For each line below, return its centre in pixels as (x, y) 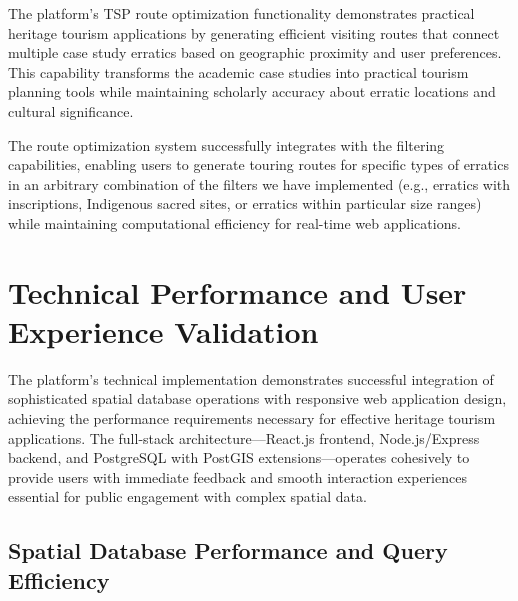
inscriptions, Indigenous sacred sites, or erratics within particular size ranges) (245, 203)
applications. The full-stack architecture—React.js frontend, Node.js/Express (244, 437)
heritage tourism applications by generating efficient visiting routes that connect (254, 32)
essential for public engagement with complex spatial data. (187, 496)
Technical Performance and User (237, 291)
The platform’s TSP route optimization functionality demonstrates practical (241, 13)
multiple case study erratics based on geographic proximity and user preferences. (255, 52)
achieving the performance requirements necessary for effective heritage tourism (252, 418)
